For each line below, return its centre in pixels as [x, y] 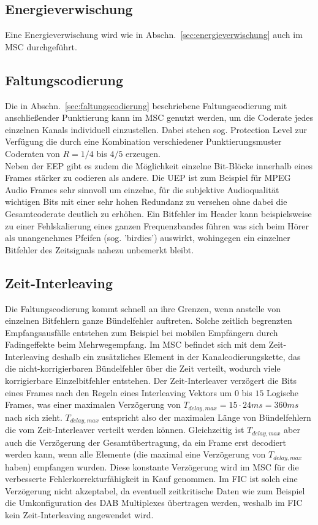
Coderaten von [32, 153]
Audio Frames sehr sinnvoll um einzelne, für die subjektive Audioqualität [142, 189]
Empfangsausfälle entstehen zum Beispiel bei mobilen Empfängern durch [142, 332]
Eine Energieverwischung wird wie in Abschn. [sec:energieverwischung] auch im [154, 35]
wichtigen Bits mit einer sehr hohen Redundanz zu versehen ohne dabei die [146, 201]
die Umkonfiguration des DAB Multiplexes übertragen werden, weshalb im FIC [154, 503]
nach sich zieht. [34, 417]
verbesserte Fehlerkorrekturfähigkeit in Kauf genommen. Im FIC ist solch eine [151, 479]
